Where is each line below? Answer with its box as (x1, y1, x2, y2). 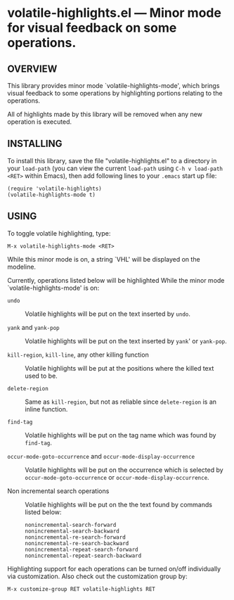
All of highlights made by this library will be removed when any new (7, 110, 202, 118)
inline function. (25, 404, 68, 413)
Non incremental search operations (7, 487, 110, 495)
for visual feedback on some (7, 20, 177, 36)
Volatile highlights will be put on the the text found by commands (25, 500, 213, 509)
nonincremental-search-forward (25, 521, 117, 528)
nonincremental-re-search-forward (25, 533, 126, 541)
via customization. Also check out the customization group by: (7, 572, 188, 580)
